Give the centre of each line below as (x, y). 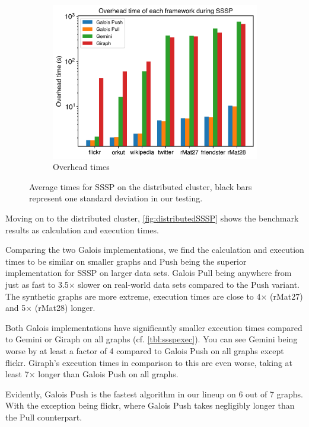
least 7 (17, 374)
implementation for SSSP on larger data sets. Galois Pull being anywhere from (149, 273)
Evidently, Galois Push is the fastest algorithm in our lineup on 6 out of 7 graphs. (154, 394)
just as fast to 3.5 (37, 284)
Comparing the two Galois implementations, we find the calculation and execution (155, 250)
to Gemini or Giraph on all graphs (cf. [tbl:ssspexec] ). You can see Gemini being (152, 339)
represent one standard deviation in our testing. (116, 198)
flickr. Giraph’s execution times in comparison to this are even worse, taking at (149, 362)
